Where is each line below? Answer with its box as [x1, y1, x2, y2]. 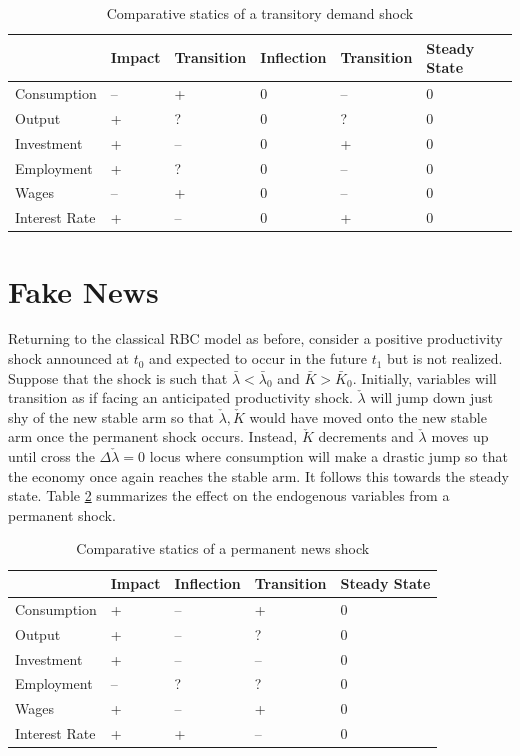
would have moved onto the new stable [249, 406, 487, 427]
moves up [431, 426, 489, 447]
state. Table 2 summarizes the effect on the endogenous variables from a [8, 485, 450, 506]
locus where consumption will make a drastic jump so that [149, 446, 508, 467]
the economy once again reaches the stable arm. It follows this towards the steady [8, 465, 510, 486]
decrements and [318, 426, 414, 447]
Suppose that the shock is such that [8, 367, 228, 388]
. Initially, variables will [352, 367, 497, 388]
